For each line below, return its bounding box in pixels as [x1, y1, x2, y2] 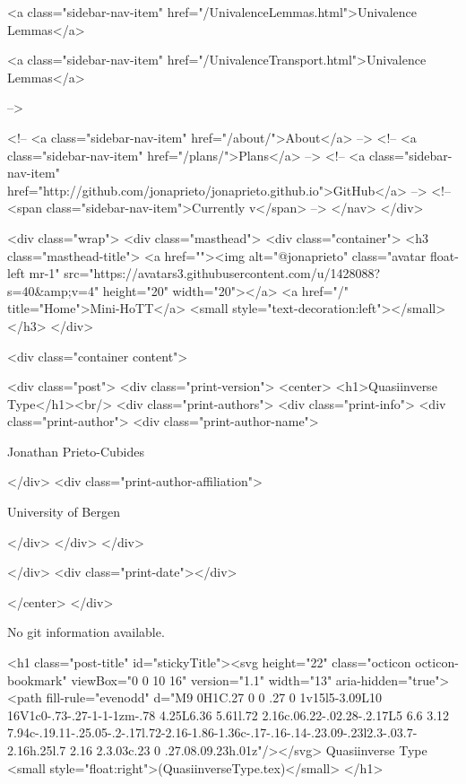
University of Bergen [7, 502, 120, 521]
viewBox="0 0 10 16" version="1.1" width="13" [71, 670, 332, 689]
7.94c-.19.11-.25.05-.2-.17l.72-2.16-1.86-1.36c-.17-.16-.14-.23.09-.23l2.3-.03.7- [7, 723, 418, 742]
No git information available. [7, 623, 165, 641]
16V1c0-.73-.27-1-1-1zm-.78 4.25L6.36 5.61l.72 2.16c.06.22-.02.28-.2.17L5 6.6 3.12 [7, 705, 450, 724]
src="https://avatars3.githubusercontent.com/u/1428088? [64, 264, 381, 283]
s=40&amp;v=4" [7, 281, 99, 300]
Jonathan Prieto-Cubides [7, 441, 144, 460]
